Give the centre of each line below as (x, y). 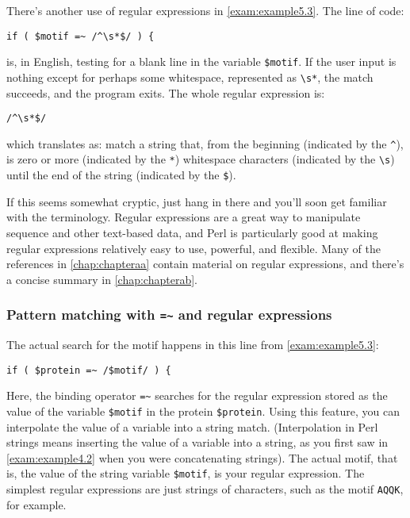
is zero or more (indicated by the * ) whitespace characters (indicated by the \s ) (201, 159)
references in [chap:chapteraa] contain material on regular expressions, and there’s (205, 264)
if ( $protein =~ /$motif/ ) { (89, 370)
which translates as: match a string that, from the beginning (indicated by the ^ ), (205, 143)
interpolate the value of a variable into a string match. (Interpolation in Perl (192, 426)
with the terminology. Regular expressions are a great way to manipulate (184, 217)
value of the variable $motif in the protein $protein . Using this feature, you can (203, 411)
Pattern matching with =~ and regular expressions (169, 315)
